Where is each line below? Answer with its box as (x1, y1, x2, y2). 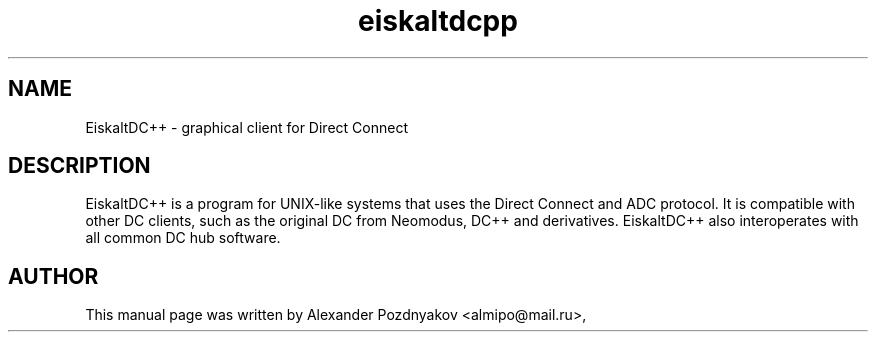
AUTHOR (8, 263, 99, 289)
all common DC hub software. (85, 229, 281, 247)
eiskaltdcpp (358, 4, 518, 38)
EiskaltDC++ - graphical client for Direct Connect (85, 118, 408, 136)
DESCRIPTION (8, 153, 151, 179)
